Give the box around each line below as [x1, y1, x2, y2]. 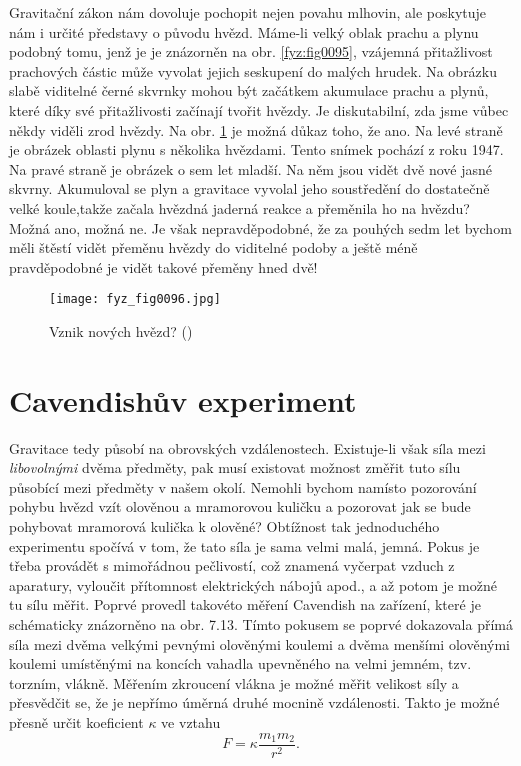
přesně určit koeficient [9, 712, 144, 732]
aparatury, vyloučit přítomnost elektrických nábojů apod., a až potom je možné [9, 574, 497, 595]
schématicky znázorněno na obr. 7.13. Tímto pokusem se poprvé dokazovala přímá [9, 614, 513, 635]
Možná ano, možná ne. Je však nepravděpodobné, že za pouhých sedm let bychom [9, 217, 512, 238]
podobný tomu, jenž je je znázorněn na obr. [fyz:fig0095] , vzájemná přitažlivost [9, 41, 493, 62]
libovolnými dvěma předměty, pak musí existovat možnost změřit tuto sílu [9, 457, 461, 478]
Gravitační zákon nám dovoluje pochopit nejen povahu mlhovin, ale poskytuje [9, 2, 487, 22]
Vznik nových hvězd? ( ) [49, 320, 193, 341]
